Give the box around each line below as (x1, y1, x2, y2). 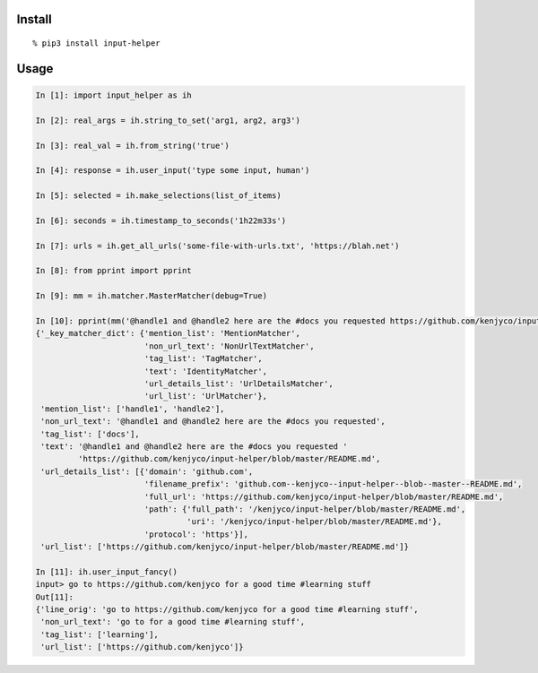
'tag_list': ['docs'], (40, 428, 141, 439)
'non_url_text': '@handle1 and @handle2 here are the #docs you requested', (40, 417, 386, 427)
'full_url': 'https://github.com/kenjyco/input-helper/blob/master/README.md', (143, 491, 504, 502)
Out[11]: (35, 591, 74, 602)
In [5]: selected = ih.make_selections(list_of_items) (35, 191, 282, 201)
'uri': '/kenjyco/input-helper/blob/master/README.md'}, (187, 516, 443, 527)
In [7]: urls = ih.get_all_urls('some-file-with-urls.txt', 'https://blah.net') (35, 240, 400, 251)
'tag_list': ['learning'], (40, 629, 159, 640)
